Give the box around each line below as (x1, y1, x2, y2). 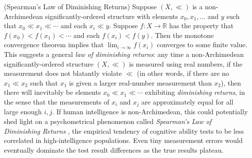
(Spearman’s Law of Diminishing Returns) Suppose (4, 1, 157, 11)
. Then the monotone (151, 30, 214, 40)
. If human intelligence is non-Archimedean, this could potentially (52, 106, 248, 117)
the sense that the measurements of (4, 96, 109, 106)
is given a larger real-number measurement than (69, 77, 212, 88)
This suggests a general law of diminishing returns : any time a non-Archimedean (4, 49, 244, 59)
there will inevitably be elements (4, 87, 101, 97)
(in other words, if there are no (137, 68, 229, 78)
